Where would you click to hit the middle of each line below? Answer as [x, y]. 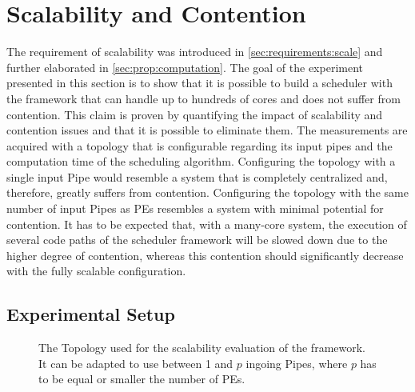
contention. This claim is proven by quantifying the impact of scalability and [195, 114]
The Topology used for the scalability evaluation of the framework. [202, 348]
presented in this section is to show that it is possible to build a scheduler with [200, 83]
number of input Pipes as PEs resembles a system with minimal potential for [195, 208]
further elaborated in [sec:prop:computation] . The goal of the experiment [185, 67]
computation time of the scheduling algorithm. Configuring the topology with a [201, 161]
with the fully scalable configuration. [96, 271]
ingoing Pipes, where [297, 363]
